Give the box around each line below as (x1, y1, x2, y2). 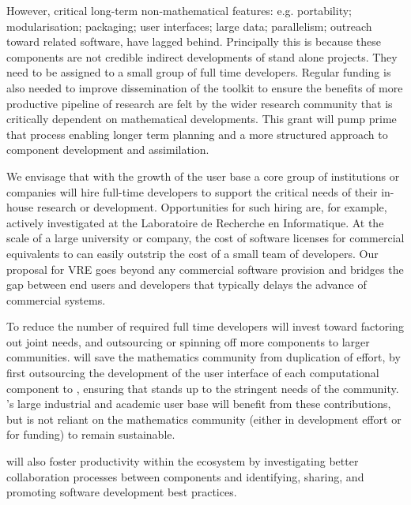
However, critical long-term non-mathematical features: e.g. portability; (6, 2, 352, 18)
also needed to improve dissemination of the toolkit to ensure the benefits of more (6, 79, 403, 95)
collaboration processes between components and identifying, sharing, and (6, 468, 364, 484)
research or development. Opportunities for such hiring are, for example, (36, 199, 387, 215)
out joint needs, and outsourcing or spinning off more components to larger (6, 333, 370, 350)
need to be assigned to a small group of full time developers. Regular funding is (6, 64, 391, 80)
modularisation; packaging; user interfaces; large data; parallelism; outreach (6, 17, 372, 34)
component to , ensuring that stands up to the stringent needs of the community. (6, 380, 399, 396)
